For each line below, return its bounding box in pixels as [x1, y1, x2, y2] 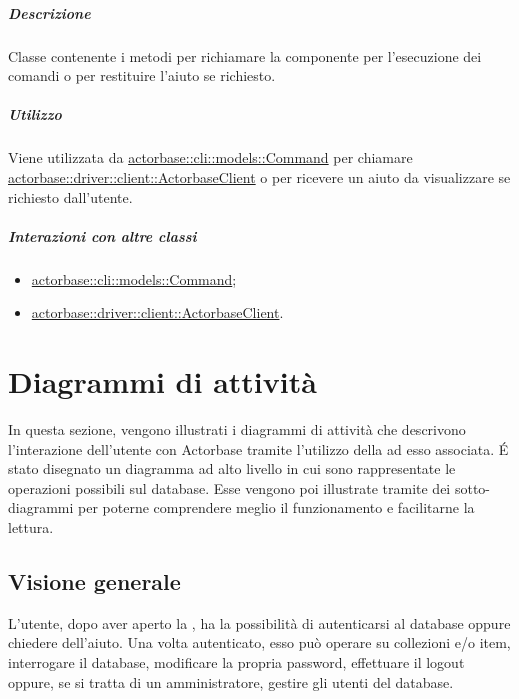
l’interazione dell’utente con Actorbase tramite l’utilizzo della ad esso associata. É [8, 438, 509, 459]
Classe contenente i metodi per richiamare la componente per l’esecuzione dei [8, 45, 482, 66]
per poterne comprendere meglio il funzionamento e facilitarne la [78, 497, 475, 518]
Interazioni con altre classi [8, 225, 197, 246]
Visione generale [8, 565, 181, 596]
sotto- [454, 477, 490, 498]
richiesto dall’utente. [8, 186, 133, 207]
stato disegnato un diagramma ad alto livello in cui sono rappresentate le [8, 458, 456, 479]
